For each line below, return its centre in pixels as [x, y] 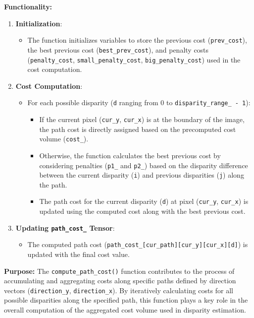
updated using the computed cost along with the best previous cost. [142, 211]
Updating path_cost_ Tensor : [65, 227]
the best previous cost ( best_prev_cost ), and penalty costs [118, 49]
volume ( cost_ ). [64, 139]
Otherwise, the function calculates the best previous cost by [130, 155]
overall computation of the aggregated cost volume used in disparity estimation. [125, 310]
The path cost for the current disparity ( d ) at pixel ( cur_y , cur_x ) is [144, 201]
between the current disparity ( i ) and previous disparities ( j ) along [142, 175]
